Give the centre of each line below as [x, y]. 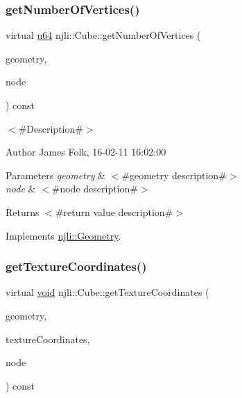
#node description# [95, 189]
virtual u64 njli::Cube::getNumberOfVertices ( [103, 35]
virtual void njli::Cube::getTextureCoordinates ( [107, 292]
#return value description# [114, 212]
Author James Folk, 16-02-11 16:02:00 [86, 152]
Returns [23, 212]
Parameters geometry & [55, 175]
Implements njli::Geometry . [63, 235]
